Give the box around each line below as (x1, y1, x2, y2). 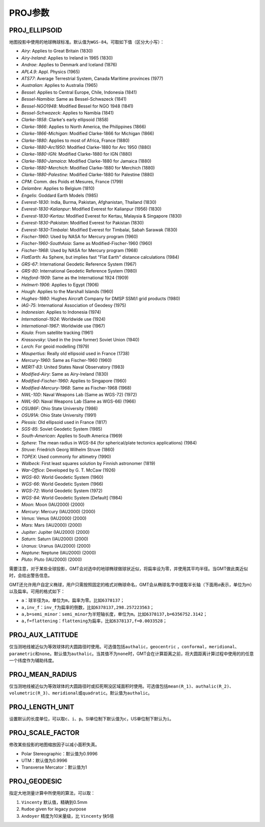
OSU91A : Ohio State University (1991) (21, 413, 97, 418)
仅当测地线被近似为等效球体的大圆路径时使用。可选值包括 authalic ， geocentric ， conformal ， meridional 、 (9, 644, 239, 650)
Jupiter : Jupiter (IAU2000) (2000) (21, 529, 90, 535)
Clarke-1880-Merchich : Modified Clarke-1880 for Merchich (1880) (21, 165, 155, 171)
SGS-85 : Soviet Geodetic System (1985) (21, 426, 103, 432)
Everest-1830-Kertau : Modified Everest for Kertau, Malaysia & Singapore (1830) (21, 213, 182, 219)
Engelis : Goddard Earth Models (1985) (21, 192, 98, 198)
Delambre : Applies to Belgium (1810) (21, 186, 95, 192)
